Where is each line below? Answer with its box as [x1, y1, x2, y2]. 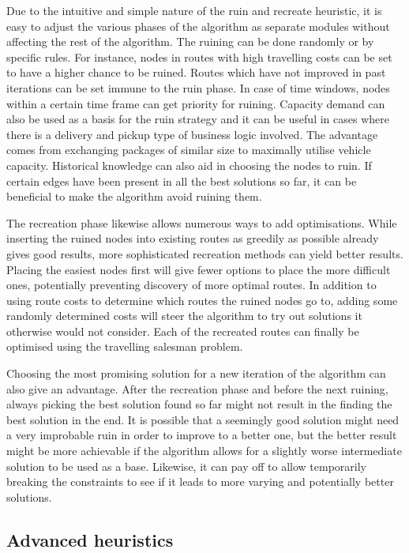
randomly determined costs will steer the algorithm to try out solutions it [6, 307, 362, 324]
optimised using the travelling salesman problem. [6, 338, 243, 355]
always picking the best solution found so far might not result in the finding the [6, 396, 392, 412]
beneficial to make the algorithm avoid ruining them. [6, 188, 262, 205]
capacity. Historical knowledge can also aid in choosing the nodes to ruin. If [6, 156, 372, 173]
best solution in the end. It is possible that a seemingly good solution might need [6, 411, 400, 427]
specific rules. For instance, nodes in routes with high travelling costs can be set [6, 48, 392, 65]
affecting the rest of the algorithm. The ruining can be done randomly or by [6, 33, 374, 50]
